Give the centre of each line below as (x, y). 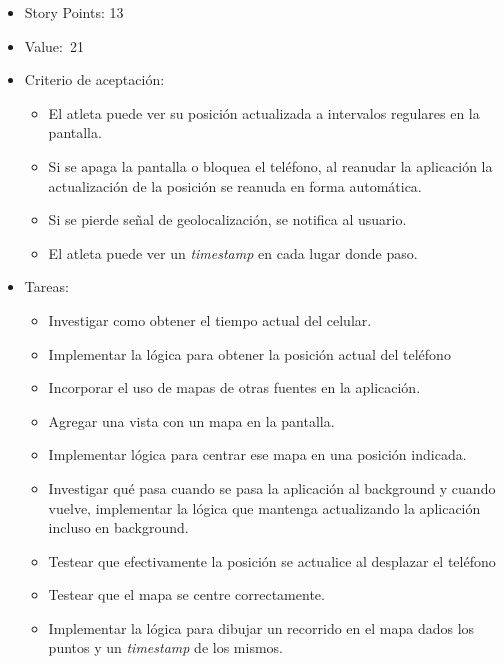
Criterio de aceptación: (94, 79)
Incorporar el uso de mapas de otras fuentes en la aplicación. (234, 387)
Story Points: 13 (74, 12)
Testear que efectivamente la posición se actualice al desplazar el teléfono (272, 560)
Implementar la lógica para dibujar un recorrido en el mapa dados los (261, 627)
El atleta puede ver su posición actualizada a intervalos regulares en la (264, 112)
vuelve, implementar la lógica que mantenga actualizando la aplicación (264, 507)
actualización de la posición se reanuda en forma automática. (235, 185)
